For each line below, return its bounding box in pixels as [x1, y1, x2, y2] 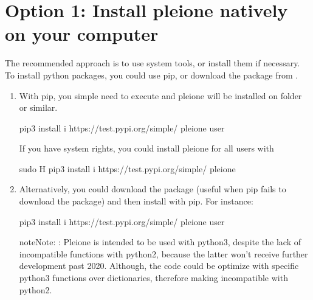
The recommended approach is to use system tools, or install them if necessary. [5, 57, 300, 69]
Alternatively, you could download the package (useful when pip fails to [19, 183, 286, 195]
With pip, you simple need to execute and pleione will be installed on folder [19, 89, 302, 102]
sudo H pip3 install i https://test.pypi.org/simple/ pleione [19, 162, 236, 175]
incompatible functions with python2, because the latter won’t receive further [19, 247, 308, 260]
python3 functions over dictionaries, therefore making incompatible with [19, 271, 288, 284]
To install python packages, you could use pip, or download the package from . [5, 68, 298, 81]
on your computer [5, 21, 159, 46]
